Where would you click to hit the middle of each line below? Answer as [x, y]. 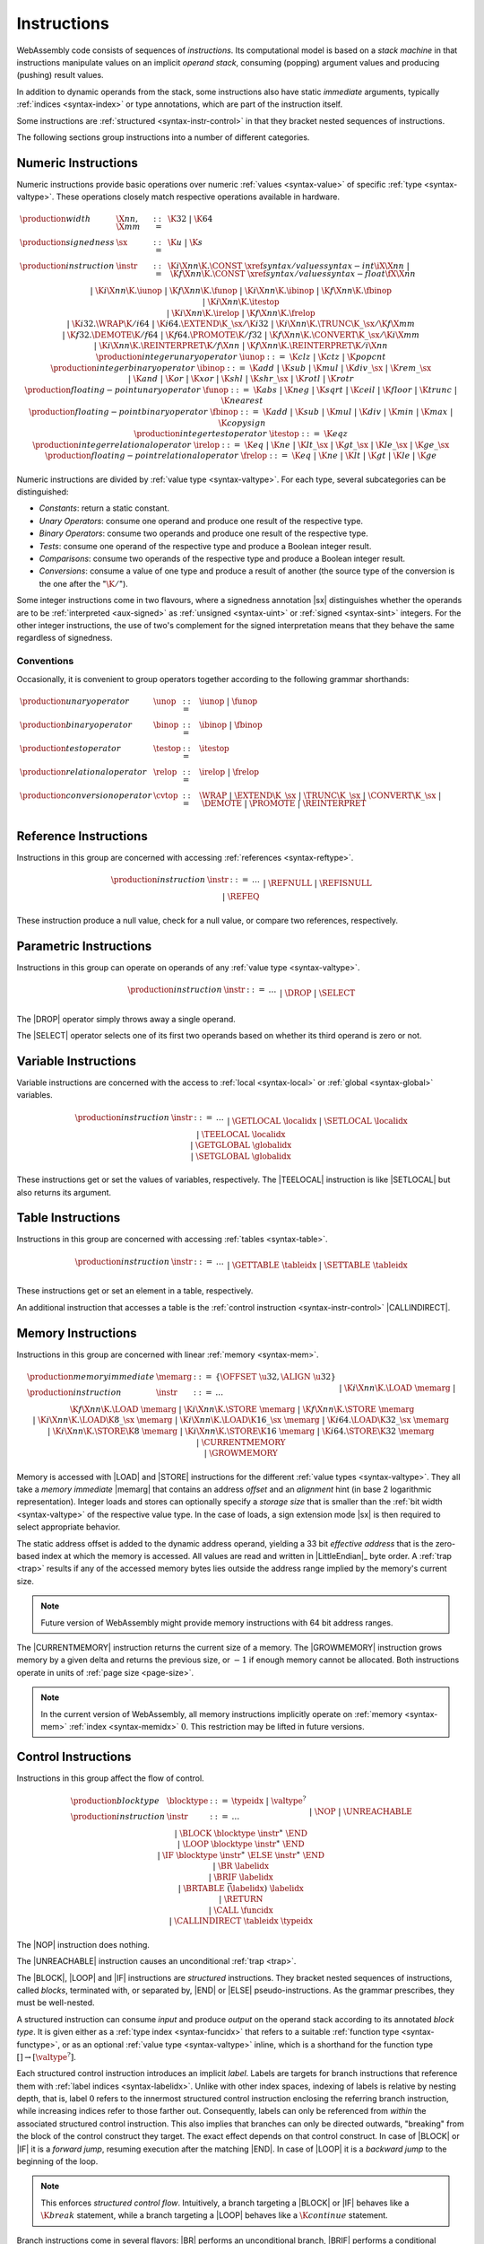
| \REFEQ [241, 897]
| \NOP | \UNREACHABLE [361, 1812]
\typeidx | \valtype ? [269, 1800]
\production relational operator [83, 771]
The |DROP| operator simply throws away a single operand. [126, 1019]
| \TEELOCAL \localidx [241, 1134]
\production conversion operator [86, 795]
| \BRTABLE [201, 1888]
